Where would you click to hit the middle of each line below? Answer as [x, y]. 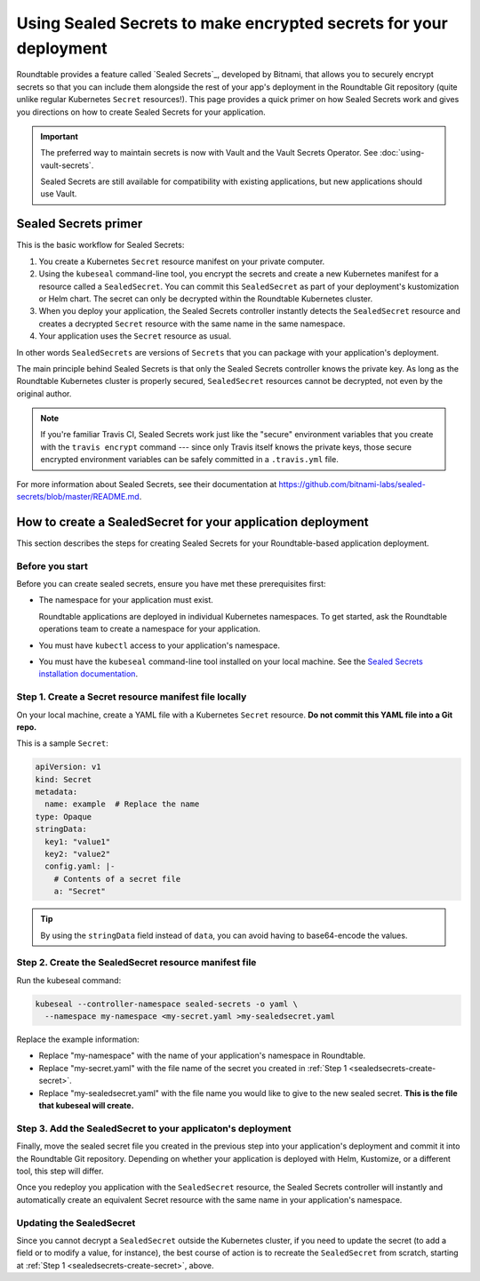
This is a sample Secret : [62, 743]
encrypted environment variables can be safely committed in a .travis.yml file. [190, 460]
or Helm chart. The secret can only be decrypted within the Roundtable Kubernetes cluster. [206, 299]
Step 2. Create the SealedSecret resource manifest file [136, 963]
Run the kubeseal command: [69, 980]
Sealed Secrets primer [80, 224]
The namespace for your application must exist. [126, 600]
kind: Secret [64, 779]
